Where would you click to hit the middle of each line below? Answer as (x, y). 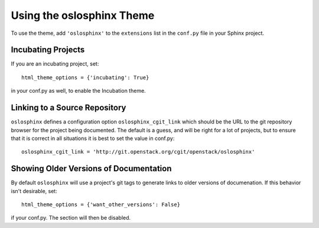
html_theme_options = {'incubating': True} (85, 77)
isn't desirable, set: (34, 191)
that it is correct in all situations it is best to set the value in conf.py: (93, 138)
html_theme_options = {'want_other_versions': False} (101, 205)
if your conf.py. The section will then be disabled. (71, 218)
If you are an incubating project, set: (55, 64)
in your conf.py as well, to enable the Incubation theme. (78, 91)
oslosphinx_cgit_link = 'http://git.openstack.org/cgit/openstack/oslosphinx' (138, 152)
